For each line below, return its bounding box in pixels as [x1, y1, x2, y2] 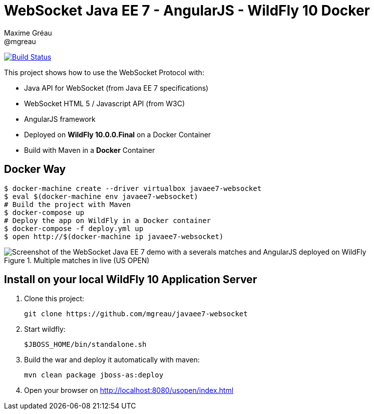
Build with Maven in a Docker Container [24, 145, 155, 154]
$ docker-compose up [4, 208, 85, 217]
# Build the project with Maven [4, 200, 131, 209]
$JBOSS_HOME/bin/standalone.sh [24, 340, 147, 349]
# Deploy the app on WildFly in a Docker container [4, 216, 211, 225]
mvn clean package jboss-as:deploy [24, 371, 164, 379]
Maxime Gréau [4, 28, 52, 37]
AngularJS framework [24, 114, 96, 123]
